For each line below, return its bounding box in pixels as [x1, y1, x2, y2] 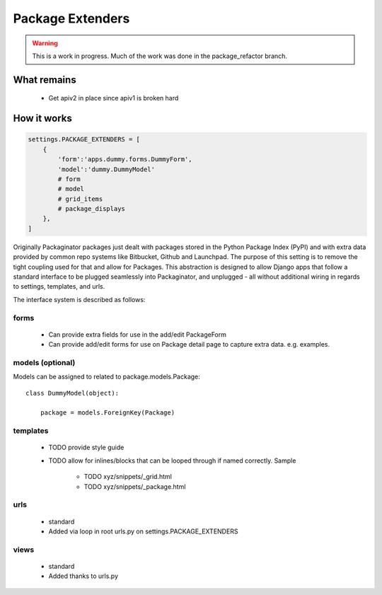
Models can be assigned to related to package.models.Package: [13, 372, 201, 381]
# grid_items [57, 195, 103, 203]
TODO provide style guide [48, 443, 125, 452]
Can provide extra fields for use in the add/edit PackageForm [48, 330, 226, 339]
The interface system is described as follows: [13, 295, 146, 304]
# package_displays [57, 205, 125, 213]
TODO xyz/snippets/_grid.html [83, 473, 173, 481]
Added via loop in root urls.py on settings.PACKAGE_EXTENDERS [48, 527, 238, 536]
